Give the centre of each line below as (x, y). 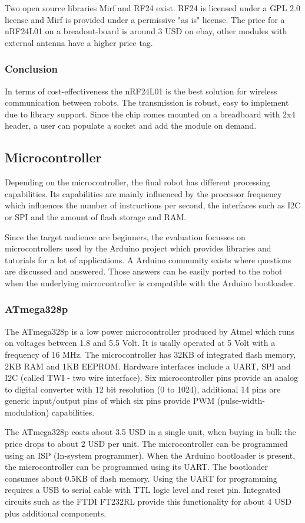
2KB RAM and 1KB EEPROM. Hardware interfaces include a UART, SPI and (148, 366)
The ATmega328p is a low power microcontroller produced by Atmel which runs (150, 331)
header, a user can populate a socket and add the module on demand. (131, 125)
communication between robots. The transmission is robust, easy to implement (147, 102)
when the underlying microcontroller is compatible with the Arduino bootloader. (150, 282)
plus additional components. (56, 513)
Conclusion (31, 69)
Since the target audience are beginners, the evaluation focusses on (125, 236)
